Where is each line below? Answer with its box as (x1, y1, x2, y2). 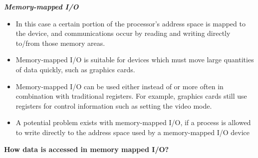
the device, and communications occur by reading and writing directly (15, 28, 231, 38)
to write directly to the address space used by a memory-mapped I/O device (15, 127, 250, 137)
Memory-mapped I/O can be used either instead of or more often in (15, 81, 224, 91)
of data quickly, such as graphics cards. (15, 64, 135, 74)
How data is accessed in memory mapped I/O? (4, 144, 169, 154)
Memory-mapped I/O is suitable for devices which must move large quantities (15, 54, 254, 65)
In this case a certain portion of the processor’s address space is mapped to (15, 18, 246, 28)
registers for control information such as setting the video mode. (15, 100, 212, 111)
